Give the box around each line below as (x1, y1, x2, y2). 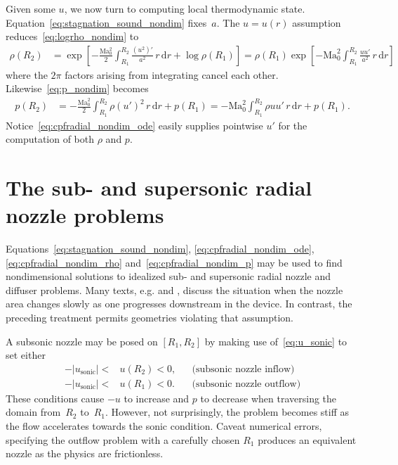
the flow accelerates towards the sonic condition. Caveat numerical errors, (6, 419, 322, 433)
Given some (6, 1, 55, 15)
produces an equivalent (258, 432, 357, 447)
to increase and (124, 390, 190, 405)
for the (278, 117, 307, 132)
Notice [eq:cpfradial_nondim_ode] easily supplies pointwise (6, 117, 263, 132)
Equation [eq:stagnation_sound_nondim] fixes (6, 15, 207, 30)
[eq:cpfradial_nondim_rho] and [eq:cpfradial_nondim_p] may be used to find (6, 255, 343, 269)
